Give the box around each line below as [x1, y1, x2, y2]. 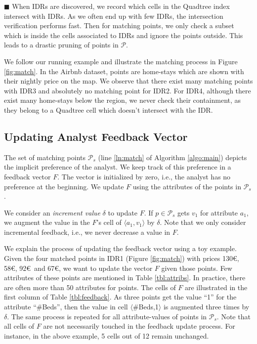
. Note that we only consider [160, 217, 246, 227]
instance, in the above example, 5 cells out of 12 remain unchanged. [4, 330, 209, 341]
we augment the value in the [4, 217, 90, 227]
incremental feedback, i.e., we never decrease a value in [4, 226, 171, 237]
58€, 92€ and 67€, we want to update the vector [4, 262, 153, 273]
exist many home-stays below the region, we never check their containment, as [4, 95, 241, 105]
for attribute [200, 207, 238, 217]
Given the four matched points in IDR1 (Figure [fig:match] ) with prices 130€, [4, 253, 239, 263]
